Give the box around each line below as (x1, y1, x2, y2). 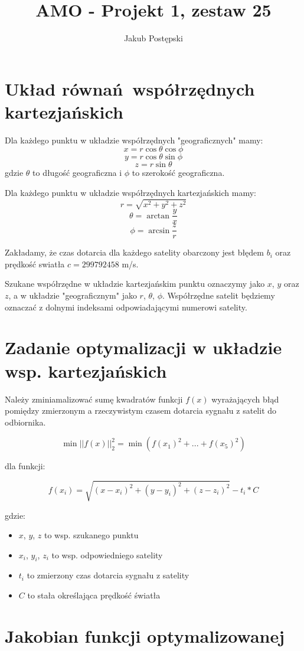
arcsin (148, 226, 170, 235)
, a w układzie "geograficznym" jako (8, 289, 137, 302)
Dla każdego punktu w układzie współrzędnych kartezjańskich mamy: (5, 187, 256, 199)
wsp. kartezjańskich (5, 358, 167, 382)
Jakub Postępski (124, 32, 183, 44)
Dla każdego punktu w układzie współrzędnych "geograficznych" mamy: (5, 133, 263, 146)
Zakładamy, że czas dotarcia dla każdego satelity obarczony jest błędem (5, 246, 264, 259)
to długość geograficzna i (32, 166, 122, 179)
